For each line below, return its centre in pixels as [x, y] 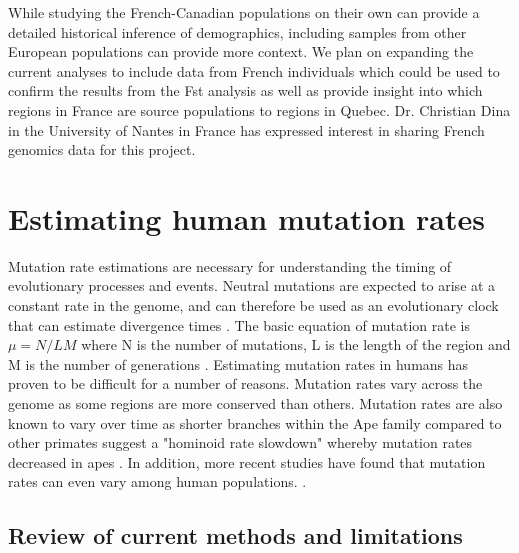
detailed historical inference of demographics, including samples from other [237, 31]
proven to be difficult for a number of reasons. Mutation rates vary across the [245, 383]
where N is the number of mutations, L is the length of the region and [296, 344]
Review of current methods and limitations [235, 535]
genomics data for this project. [102, 149]
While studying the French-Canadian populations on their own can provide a [244, 12]
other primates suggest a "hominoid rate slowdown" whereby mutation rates [240, 442]
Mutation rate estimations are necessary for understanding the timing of [230, 265]
